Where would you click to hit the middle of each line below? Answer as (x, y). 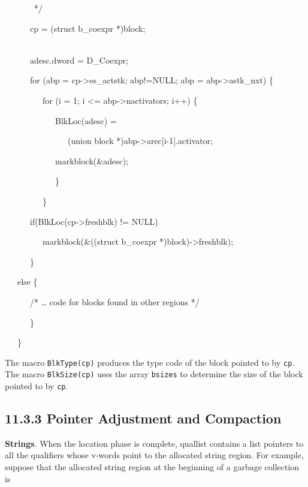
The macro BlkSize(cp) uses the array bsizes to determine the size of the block (154, 374)
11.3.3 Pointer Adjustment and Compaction (143, 418)
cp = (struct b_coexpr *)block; (87, 28)
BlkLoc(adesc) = (86, 120)
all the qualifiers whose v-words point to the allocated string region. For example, (154, 455)
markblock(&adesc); (92, 160)
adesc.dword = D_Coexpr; (79, 60)
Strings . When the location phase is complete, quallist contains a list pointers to (154, 443)
